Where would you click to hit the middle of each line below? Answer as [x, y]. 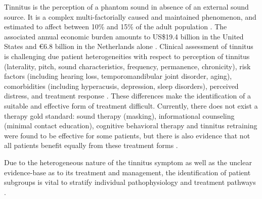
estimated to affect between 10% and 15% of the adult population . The [116, 27]
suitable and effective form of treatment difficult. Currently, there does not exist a [131, 105]
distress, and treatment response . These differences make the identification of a [127, 96]
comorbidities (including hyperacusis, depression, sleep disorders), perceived [121, 86]
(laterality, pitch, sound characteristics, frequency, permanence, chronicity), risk [127, 66]
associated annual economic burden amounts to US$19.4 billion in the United [124, 36]
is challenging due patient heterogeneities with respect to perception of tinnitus [127, 56]
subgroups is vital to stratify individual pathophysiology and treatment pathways [130, 182]
